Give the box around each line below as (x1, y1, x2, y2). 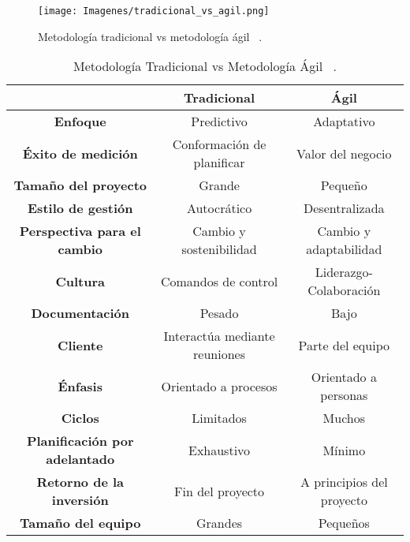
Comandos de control (160, 271, 278, 290)
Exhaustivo (188, 440, 251, 459)
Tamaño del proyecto (13, 176, 147, 195)
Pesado (199, 304, 239, 323)
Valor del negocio (296, 144, 392, 163)
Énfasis (58, 376, 102, 395)
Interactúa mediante (163, 327, 275, 346)
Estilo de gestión (28, 199, 133, 218)
